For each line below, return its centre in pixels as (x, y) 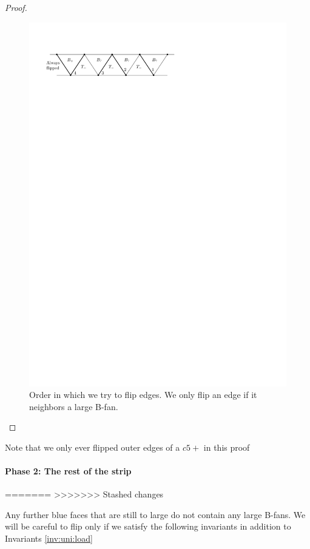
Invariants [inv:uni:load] (49, 538)
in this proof (227, 447)
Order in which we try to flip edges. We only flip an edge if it (143, 395)
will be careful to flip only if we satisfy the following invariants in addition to (148, 526)
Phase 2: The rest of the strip (68, 471)
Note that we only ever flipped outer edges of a (93, 447)
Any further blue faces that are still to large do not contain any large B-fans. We (155, 514)
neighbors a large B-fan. (74, 406)
